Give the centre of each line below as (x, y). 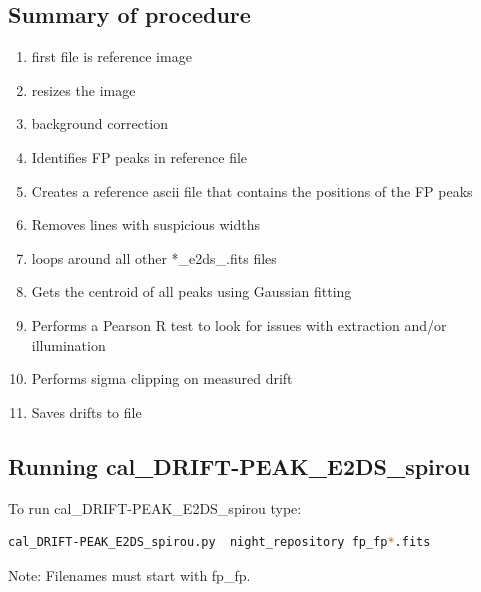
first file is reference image (111, 56)
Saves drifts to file (86, 411)
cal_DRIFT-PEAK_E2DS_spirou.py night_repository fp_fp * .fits (219, 542)
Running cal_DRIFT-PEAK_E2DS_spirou (239, 465)
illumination (68, 344)
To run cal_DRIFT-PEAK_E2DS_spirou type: (155, 507)
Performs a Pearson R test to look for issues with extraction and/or (239, 324)
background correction (100, 123)
